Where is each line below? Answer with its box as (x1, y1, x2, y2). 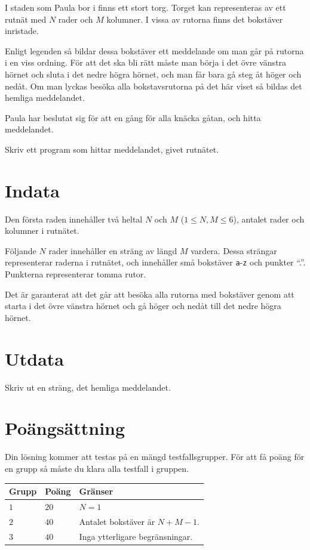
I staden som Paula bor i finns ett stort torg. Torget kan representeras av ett (5, 1, 286, 13)
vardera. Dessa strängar (191, 244, 277, 257)
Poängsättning (5, 416, 125, 440)
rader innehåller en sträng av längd (48, 244, 177, 257)
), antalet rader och (233, 212, 305, 225)
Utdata (5, 346, 65, 370)
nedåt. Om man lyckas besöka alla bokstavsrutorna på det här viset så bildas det (5, 79, 302, 92)
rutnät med (5, 13, 47, 25)
